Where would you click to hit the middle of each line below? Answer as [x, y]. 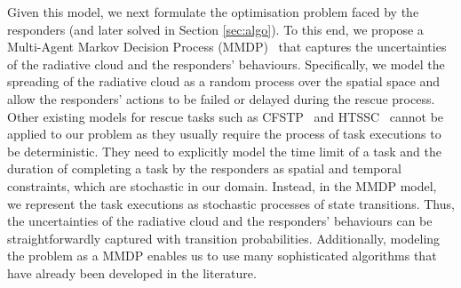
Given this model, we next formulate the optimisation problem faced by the [213, 12]
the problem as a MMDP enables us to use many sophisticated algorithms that [222, 256]
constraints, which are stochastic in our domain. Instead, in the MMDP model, [222, 185]
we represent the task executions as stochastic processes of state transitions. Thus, [231, 203]
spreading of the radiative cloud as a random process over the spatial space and [224, 81]
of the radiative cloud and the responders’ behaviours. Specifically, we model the [226, 64]
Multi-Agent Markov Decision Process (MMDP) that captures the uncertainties [227, 47]
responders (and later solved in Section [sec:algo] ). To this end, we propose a [215, 29]
